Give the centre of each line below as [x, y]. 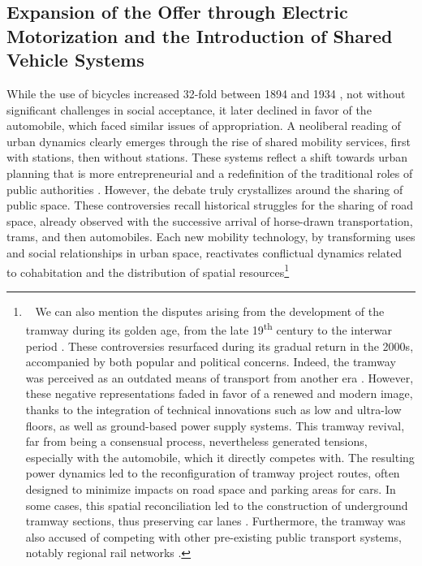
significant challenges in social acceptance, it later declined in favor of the [189, 109]
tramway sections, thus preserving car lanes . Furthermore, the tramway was [215, 521]
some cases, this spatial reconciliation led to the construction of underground [217, 505]
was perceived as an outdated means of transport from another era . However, [220, 377]
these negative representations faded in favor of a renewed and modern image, [219, 393]
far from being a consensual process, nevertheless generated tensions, [196, 441]
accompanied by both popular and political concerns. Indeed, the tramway [211, 362]
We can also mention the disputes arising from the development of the [210, 311]
